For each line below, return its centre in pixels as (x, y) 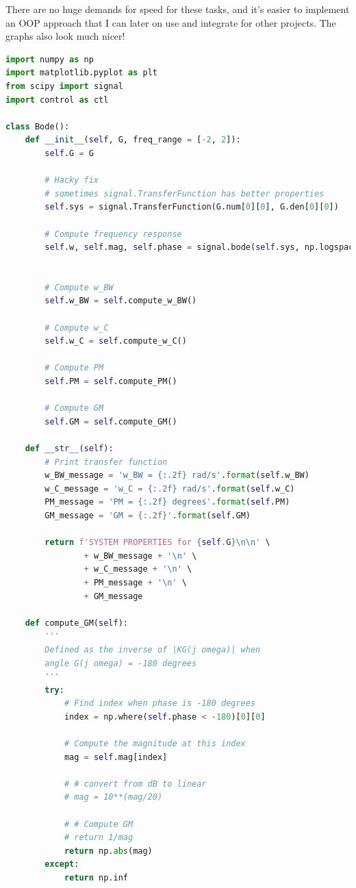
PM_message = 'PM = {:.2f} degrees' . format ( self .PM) (167, 502)
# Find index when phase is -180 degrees (160, 703)
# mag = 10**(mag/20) (113, 797)
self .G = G (69, 153)
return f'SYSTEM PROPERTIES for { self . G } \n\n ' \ (157, 543)
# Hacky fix (72, 180)
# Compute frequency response (113, 234)
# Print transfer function (106, 462)
